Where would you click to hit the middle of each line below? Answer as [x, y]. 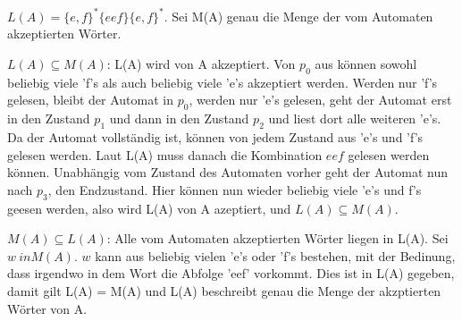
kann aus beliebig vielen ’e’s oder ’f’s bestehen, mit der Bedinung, [275, 255]
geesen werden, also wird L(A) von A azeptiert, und [149, 208]
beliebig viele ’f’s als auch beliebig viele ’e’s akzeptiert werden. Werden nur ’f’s [223, 82]
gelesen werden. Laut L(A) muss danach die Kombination [165, 154]
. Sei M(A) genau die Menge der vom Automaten [298, 16]
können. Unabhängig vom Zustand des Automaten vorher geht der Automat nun [228, 172]
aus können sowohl [366, 64]
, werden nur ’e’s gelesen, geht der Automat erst [320, 100]
